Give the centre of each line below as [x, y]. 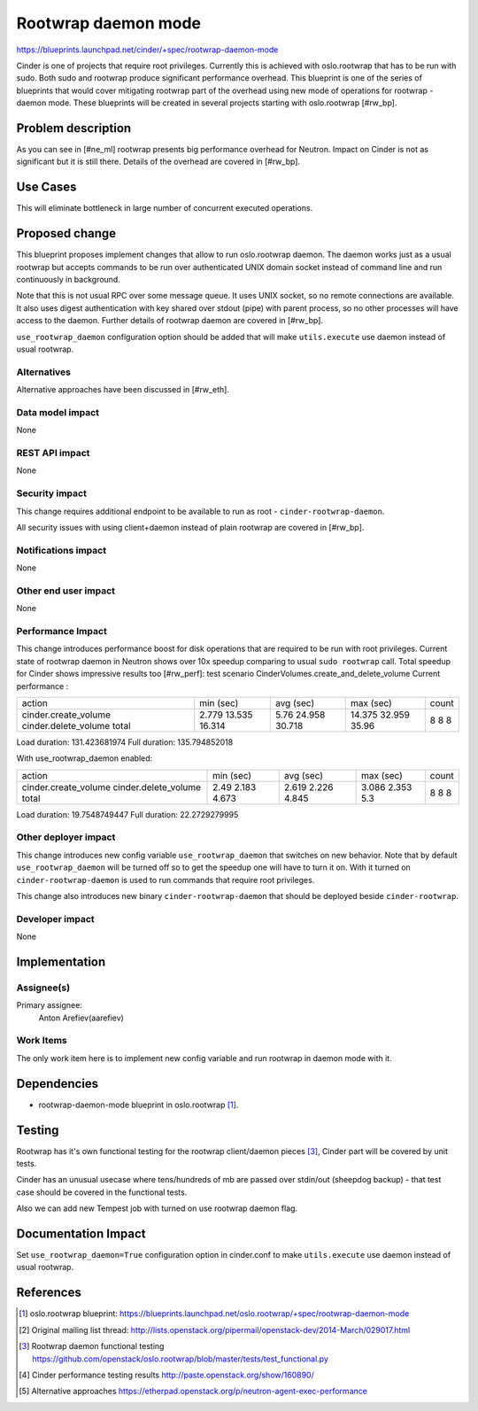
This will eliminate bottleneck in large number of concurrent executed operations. [165, 208]
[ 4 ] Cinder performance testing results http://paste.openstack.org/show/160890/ [166, 1375]
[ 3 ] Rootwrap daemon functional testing [92, 1346]
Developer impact [55, 919]
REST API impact [53, 453]
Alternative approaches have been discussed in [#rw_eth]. [123, 390]
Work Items [42, 1041]
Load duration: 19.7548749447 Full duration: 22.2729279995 [127, 814]
